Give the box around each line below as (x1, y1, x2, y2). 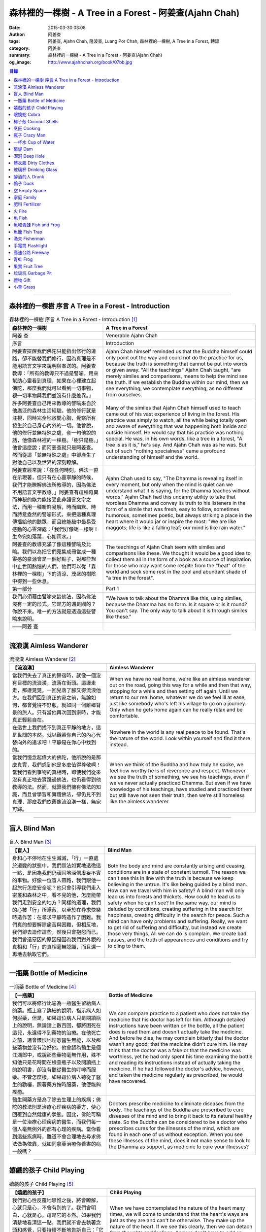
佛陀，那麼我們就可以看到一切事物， (12, 385, 96, 392)
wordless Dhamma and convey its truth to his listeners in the (105, 500, 246, 507)
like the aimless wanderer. (109, 798, 170, 805)
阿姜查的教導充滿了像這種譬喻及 (12, 541, 86, 548)
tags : (9, 38, 20, 44)
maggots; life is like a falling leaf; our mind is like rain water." (105, 524, 246, 531)
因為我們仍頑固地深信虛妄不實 (32, 870, 101, 877)
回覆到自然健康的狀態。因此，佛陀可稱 (12, 1111, 101, 1118)
